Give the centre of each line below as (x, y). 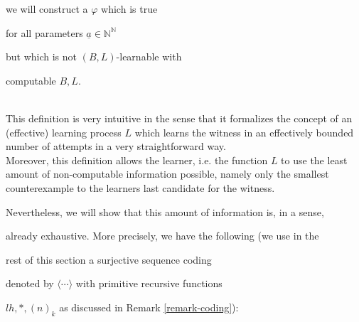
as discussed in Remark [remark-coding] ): (149, 307)
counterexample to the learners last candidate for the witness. (140, 187)
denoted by (30, 283)
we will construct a (47, 9)
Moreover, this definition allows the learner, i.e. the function (137, 160)
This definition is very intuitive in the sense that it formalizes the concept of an (179, 118)
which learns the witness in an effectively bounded (244, 132)
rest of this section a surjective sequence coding (109, 259)
